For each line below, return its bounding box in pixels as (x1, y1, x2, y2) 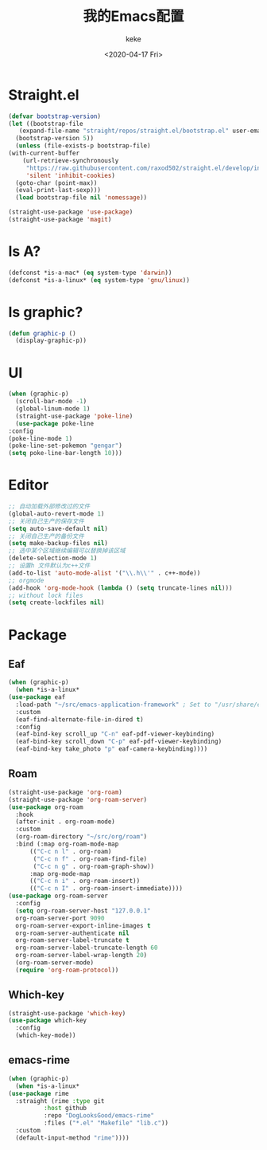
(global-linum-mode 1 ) (15, 405, 91, 413)
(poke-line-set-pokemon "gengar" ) (8, 442, 123, 450)
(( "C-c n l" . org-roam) (29, 847, 112, 855)
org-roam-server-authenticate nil (15, 929, 130, 937)
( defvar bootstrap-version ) (8, 112, 102, 120)
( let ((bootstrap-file (8, 120, 83, 128)
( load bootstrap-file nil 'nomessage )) (15, 194, 148, 202)
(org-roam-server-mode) (15, 959, 94, 967)
